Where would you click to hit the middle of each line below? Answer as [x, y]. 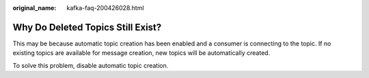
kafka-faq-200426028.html [105, 8]
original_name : [35, 8]
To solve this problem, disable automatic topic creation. [91, 65]
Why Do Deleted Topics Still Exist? [87, 27]
